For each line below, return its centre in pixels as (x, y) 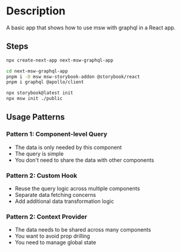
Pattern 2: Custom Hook (42, 175)
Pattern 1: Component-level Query (57, 134)
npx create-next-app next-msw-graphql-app (60, 60)
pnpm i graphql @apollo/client (45, 82)
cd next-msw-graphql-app (37, 71)
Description (36, 11)
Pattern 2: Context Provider (47, 217)
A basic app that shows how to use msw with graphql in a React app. (91, 28)
